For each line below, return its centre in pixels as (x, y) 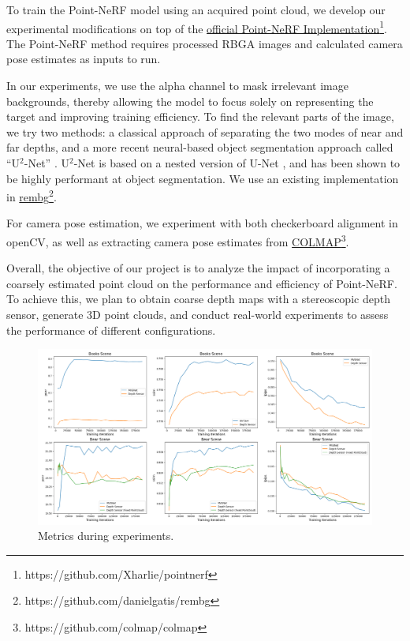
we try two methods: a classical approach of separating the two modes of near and (205, 131)
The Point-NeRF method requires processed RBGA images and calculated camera (205, 43)
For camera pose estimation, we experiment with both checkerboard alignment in (202, 223)
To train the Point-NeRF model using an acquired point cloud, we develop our (196, 9)
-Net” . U (47, 163)
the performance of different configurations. (111, 330)
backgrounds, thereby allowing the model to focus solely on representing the (190, 101)
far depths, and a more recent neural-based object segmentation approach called (200, 147)
